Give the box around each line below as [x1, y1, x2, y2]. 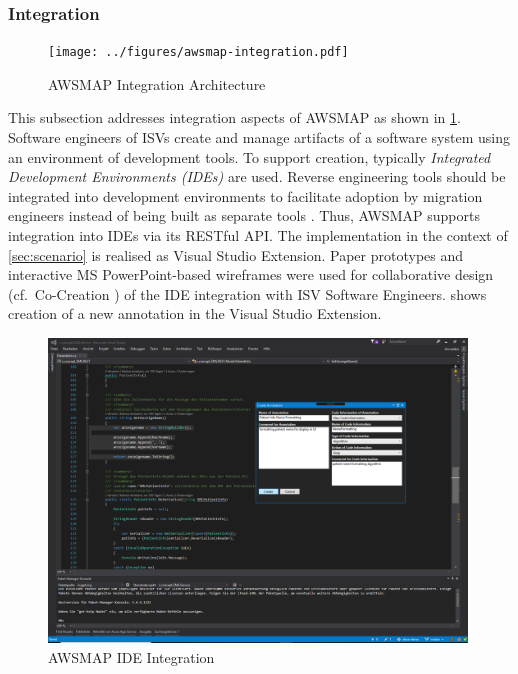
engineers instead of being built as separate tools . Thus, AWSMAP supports [8, 205, 480, 226]
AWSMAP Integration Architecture [48, 73, 266, 94]
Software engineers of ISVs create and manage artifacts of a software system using [8, 127, 510, 148]
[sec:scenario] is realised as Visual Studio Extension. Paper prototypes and [8, 244, 464, 265]
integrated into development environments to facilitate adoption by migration [8, 185, 483, 206]
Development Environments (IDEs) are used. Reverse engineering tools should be [8, 166, 506, 187]
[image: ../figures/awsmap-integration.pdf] [48, 45, 349, 60]
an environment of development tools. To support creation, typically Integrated [8, 146, 491, 167]
